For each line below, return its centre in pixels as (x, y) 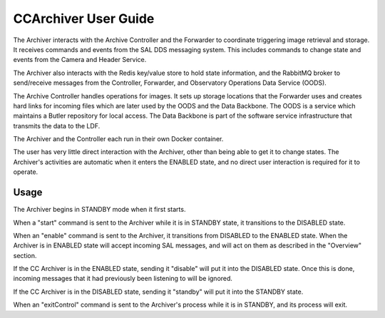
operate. (26, 172)
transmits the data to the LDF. (57, 125)
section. (25, 255)
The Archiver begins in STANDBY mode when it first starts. (99, 210)
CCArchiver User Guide (84, 19)
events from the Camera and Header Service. (80, 60)
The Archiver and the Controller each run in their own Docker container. (118, 139)
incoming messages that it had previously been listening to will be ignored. (123, 279)
